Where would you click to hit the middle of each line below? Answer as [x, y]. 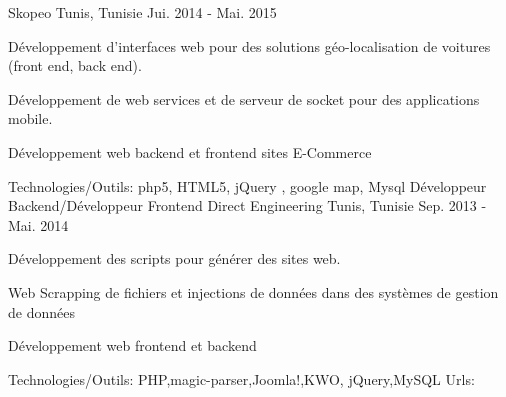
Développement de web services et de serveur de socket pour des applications [244, 98]
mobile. [30, 118]
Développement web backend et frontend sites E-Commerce [190, 151]
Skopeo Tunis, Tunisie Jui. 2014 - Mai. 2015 [142, 12]
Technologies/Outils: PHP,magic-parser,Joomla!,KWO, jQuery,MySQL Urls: [241, 378]
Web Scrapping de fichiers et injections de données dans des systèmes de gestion [253, 291]
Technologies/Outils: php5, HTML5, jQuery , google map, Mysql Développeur [247, 185]
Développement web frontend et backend [132, 345]
